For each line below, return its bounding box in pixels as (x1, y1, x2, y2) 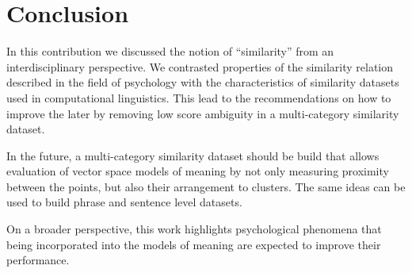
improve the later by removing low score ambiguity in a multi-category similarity (6, 105, 399, 121)
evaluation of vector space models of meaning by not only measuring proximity (6, 163, 389, 179)
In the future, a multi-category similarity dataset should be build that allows (6, 147, 380, 163)
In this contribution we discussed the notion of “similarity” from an (6, 43, 334, 60)
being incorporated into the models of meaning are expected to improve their (6, 236, 381, 252)
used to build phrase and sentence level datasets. (6, 194, 242, 210)
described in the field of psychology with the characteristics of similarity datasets (6, 74, 399, 90)
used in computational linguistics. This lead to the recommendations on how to (6, 89, 391, 106)
